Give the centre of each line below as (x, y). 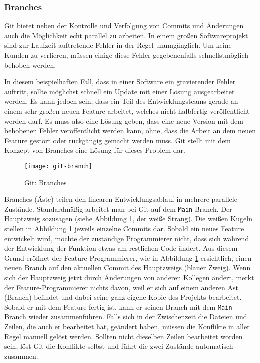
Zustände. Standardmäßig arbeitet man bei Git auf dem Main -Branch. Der (118, 209)
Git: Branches (45, 182)
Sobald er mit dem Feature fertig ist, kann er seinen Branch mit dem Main (118, 307)
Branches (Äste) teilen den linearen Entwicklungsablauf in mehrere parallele (121, 199)
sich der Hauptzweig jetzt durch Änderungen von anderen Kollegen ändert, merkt (129, 277)
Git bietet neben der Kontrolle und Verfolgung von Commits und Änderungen (124, 25)
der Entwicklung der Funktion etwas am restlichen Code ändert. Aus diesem (121, 248)
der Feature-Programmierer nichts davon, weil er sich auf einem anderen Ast (121, 287)
